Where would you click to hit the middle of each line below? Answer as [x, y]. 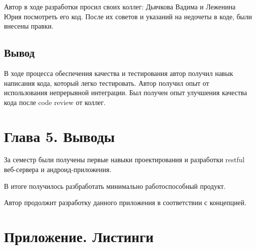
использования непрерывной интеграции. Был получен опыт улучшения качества [126, 92]
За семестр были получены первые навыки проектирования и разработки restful [124, 160]
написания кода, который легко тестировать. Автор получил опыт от [107, 83]
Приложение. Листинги [79, 236]
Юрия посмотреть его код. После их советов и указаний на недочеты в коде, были [128, 16]
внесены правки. [29, 26]
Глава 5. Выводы [59, 136]
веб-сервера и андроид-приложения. [58, 169]
